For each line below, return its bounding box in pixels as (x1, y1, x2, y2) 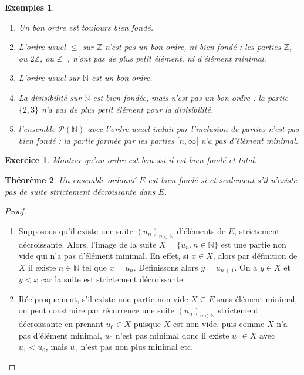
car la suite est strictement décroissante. (41, 273, 185, 285)
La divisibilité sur (18, 91, 82, 103)
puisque (133, 317, 161, 330)
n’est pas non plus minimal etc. (80, 340, 194, 353)
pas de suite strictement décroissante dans (5, 185, 156, 197)
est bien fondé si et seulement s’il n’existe (148, 173, 298, 185)
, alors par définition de (212, 249, 298, 262)
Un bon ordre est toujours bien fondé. (18, 21, 154, 33)
